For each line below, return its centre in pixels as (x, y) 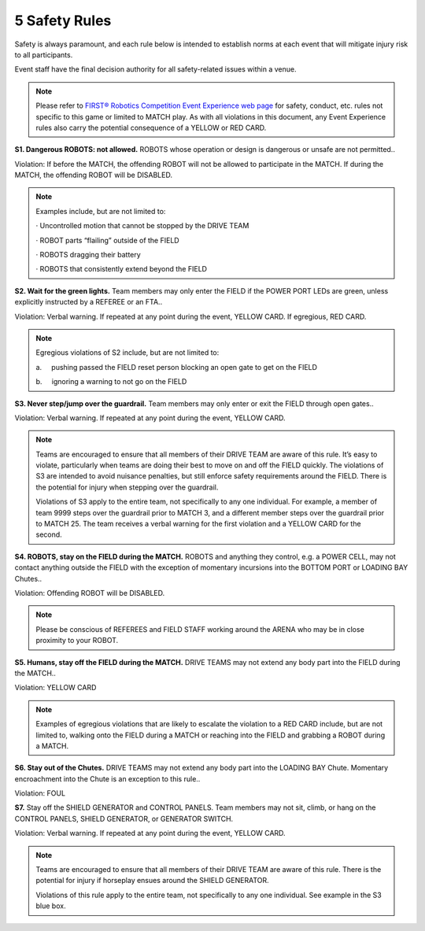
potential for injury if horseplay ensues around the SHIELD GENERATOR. (152, 881)
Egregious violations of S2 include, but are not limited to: (128, 353)
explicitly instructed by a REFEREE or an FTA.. (89, 302)
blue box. (51, 906)
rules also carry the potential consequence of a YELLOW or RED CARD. (151, 127)
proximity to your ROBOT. (77, 641)
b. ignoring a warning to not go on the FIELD (111, 382)
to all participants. (44, 54)
